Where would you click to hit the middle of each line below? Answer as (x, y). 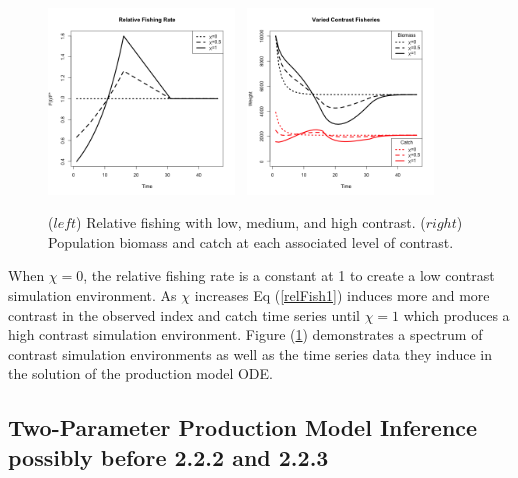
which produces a (456, 314)
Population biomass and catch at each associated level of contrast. (251, 241)
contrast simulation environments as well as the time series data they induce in (250, 353)
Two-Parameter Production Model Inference (243, 427)
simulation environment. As (92, 294)
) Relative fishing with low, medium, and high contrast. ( (251, 222)
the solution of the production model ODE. (140, 373)
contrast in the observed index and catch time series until (184, 314)
